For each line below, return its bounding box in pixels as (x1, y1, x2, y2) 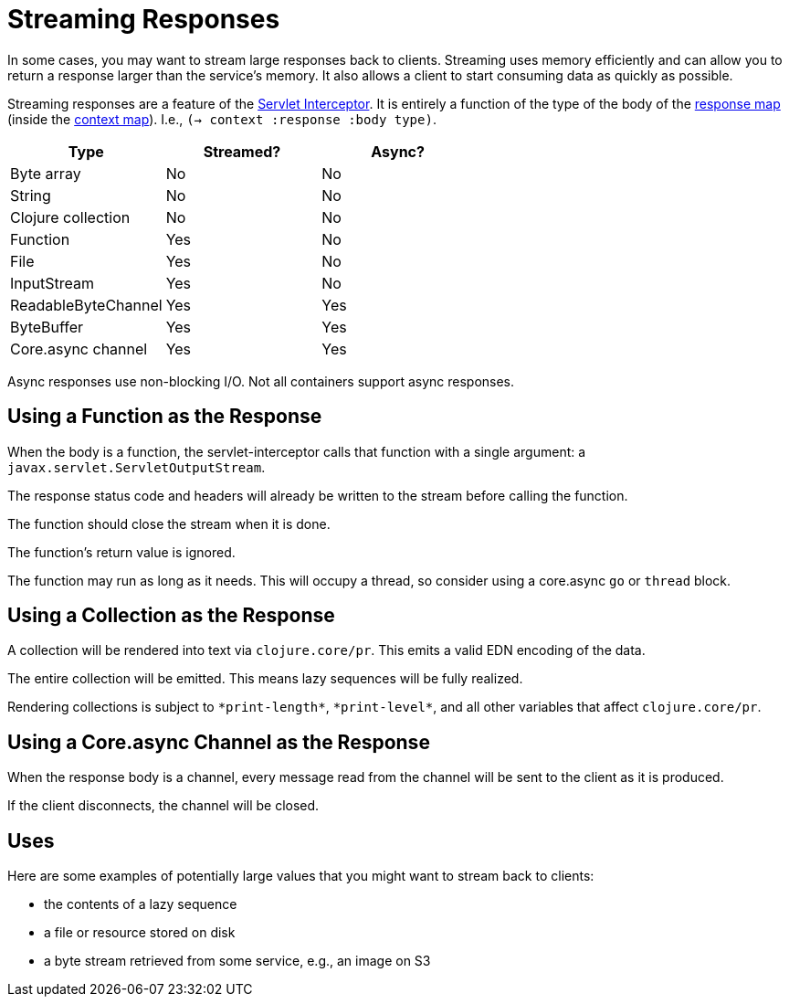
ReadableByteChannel (10, 295, 163, 314)
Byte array (10, 164, 81, 183)
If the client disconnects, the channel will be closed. (7, 798, 320, 814)
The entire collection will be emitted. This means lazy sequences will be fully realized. (7, 671, 523, 687)
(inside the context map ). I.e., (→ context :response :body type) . (7, 111, 437, 127)
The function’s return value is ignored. (7, 544, 236, 560)
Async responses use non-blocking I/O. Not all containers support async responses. (7, 373, 515, 389)
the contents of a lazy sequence (44, 896, 237, 913)
